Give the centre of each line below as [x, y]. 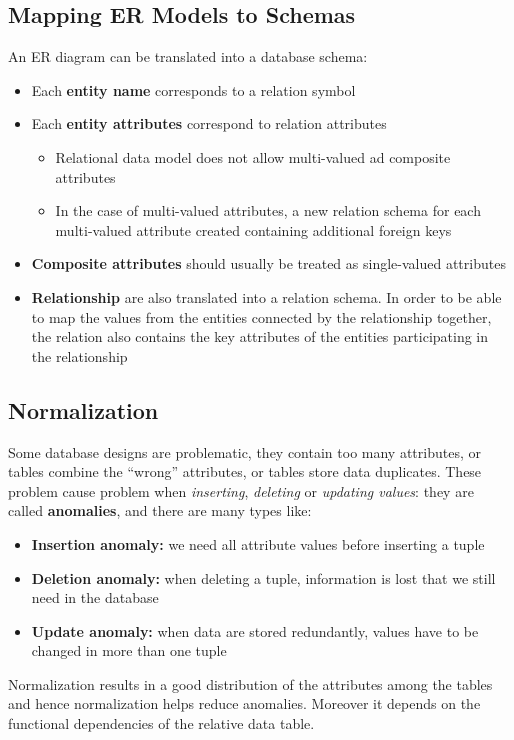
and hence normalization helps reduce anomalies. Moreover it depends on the [244, 703]
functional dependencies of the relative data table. [161, 723]
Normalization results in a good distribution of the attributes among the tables [250, 683]
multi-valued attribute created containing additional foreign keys [253, 229]
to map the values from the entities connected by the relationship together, [261, 316]
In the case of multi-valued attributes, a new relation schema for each [268, 210]
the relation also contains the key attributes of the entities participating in [260, 336]
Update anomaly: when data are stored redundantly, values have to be [255, 630]
